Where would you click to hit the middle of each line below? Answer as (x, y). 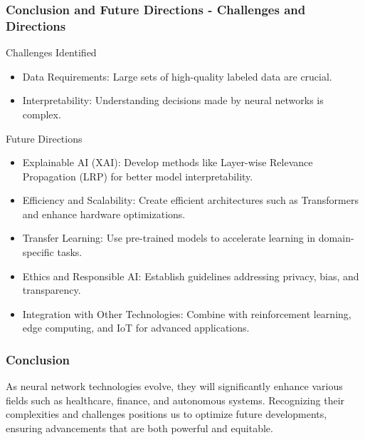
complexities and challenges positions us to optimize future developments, (166, 414)
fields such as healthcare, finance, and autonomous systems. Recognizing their (175, 400)
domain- (336, 238)
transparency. (52, 290)
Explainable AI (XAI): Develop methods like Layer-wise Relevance (168, 162)
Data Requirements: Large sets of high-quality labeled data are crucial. (177, 76)
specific (38, 252)
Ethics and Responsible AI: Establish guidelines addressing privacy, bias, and (191, 276)
